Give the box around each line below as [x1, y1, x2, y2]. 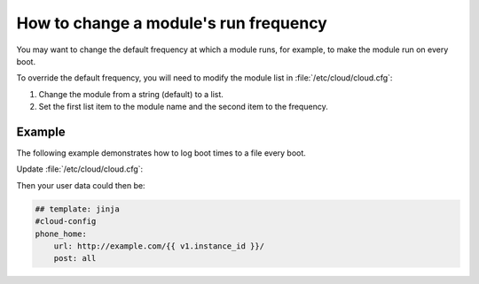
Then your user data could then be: [16, 180, 145, 190]
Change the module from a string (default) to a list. [38, 88, 224, 99]
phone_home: [35, 228, 88, 239]
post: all [53, 253, 97, 264]
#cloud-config [35, 217, 97, 226]
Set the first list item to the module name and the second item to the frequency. [38, 102, 328, 112]
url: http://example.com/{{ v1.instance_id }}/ [53, 241, 265, 251]
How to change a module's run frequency [16, 13, 327, 33]
